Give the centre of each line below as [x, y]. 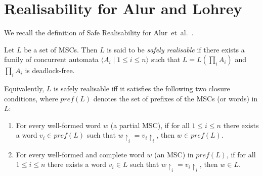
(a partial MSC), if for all [150, 125]
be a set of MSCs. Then [61, 49]
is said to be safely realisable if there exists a [176, 49]
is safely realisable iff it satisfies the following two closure [142, 89]
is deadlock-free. [50, 70]
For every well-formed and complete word [80, 154]
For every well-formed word [58, 125]
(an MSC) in [174, 154]
